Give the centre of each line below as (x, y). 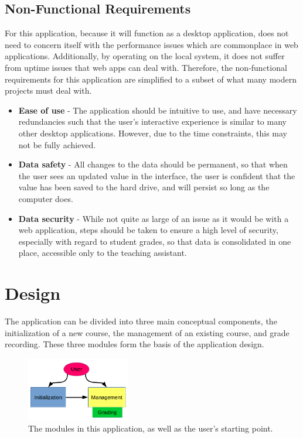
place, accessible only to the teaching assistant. (103, 253)
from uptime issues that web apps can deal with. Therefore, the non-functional (146, 67)
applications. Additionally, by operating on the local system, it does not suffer (145, 56)
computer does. (46, 198)
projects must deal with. (48, 90)
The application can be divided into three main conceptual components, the (141, 321)
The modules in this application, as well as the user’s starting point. (151, 428)
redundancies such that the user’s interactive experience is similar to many (152, 122)
